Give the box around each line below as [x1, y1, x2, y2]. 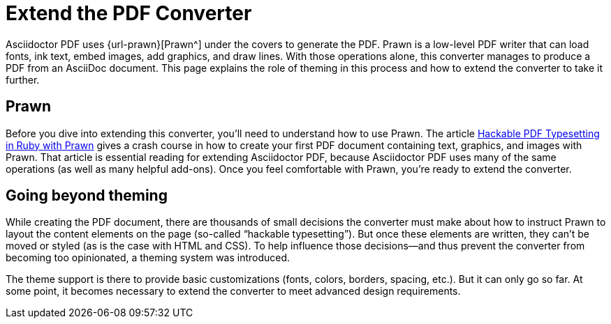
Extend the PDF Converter [6, 1, 252, 25]
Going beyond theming [6, 187, 168, 205]
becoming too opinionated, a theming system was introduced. [6, 252, 290, 264]
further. [6, 73, 40, 86]
